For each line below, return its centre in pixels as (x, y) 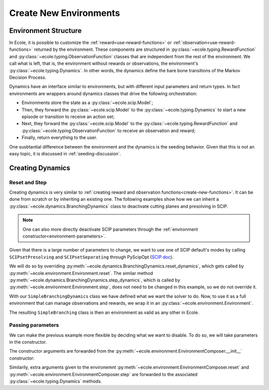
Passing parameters (34, 325)
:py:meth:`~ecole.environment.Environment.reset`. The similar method (81, 273)
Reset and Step (28, 182)
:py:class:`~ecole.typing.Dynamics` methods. (56, 382)
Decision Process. (28, 78)
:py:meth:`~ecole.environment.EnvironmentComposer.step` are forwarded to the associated (103, 374)
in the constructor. (28, 342)
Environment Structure (45, 31)
